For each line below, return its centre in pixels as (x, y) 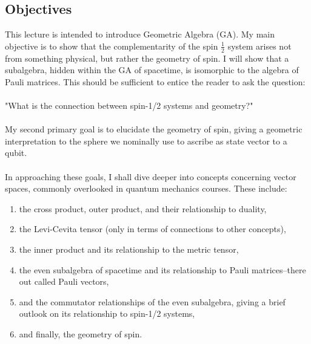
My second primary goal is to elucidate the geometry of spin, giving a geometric (154, 129)
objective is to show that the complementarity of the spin (112, 46)
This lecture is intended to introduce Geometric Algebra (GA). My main (140, 34)
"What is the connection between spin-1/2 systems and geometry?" (129, 105)
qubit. (16, 153)
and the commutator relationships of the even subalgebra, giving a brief (152, 301)
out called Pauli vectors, (64, 281)
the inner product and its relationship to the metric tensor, (129, 249)
